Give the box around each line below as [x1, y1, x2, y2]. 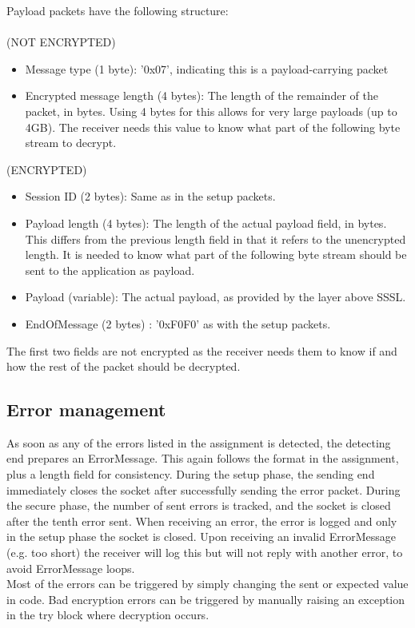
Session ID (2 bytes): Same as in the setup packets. [25, 188, 276, 205]
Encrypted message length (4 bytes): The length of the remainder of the [25, 87, 378, 104]
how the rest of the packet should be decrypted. [6, 358, 241, 375]
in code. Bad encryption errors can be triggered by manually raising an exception [6, 590, 405, 607]
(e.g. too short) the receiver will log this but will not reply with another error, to [6, 544, 403, 561]
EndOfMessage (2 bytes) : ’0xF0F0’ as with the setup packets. [25, 315, 331, 332]
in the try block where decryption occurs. [6, 606, 209, 623]
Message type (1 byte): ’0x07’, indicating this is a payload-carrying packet [25, 60, 389, 77]
